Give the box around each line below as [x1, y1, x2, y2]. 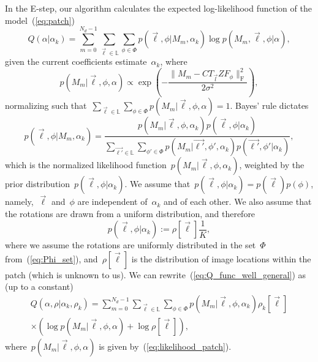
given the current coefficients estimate [5, 55, 147, 68]
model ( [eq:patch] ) [5, 13, 75, 26]
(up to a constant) [5, 280, 74, 293]
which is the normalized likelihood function [5, 158, 167, 171]
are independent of [77, 195, 148, 208]
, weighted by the [239, 158, 305, 171]
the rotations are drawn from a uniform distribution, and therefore [5, 207, 256, 220]
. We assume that [124, 177, 191, 190]
